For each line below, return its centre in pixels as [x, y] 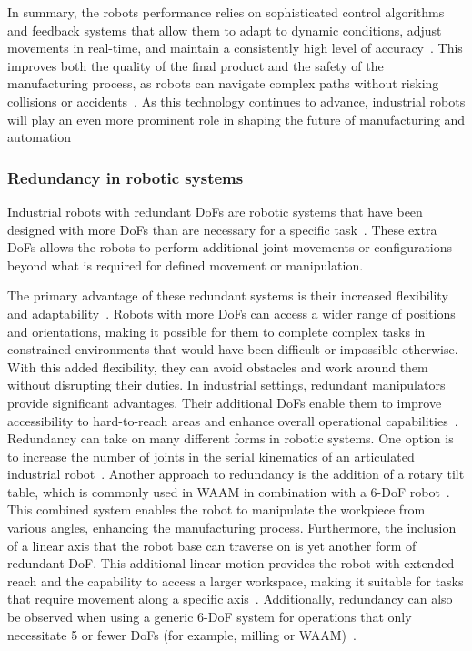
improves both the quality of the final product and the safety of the [196, 65]
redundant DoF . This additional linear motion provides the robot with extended [231, 563]
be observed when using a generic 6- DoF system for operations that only [210, 617]
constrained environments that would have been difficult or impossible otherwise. [233, 349]
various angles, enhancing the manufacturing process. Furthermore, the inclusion [232, 528]
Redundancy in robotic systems [126, 177]
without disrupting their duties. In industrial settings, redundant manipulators [226, 385]
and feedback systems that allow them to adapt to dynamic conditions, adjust [225, 30]
